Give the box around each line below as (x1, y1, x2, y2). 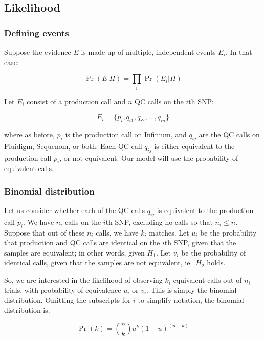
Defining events (4, 26, 69, 39)
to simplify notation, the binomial (138, 294, 244, 305)
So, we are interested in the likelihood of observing (4, 274, 163, 285)
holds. (207, 257, 226, 268)
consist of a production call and (27, 96, 126, 107)
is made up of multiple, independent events (81, 47, 216, 57)
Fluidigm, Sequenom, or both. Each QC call (4, 140, 142, 151)
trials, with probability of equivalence (4, 284, 121, 295)
